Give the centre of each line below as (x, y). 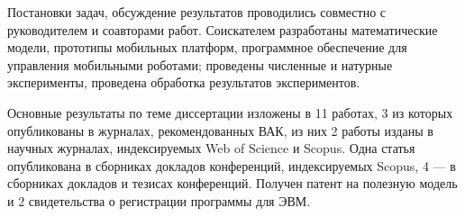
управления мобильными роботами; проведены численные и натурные (200, 64)
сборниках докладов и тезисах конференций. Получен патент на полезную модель (232, 183)
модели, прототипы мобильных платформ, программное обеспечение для (207, 47)
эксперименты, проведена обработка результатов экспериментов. (184, 82)
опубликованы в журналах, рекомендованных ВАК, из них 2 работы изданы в (220, 130)
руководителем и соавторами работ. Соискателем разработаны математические (223, 29)
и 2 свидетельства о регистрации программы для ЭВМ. (159, 200)
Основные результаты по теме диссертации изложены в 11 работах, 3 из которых (230, 112)
